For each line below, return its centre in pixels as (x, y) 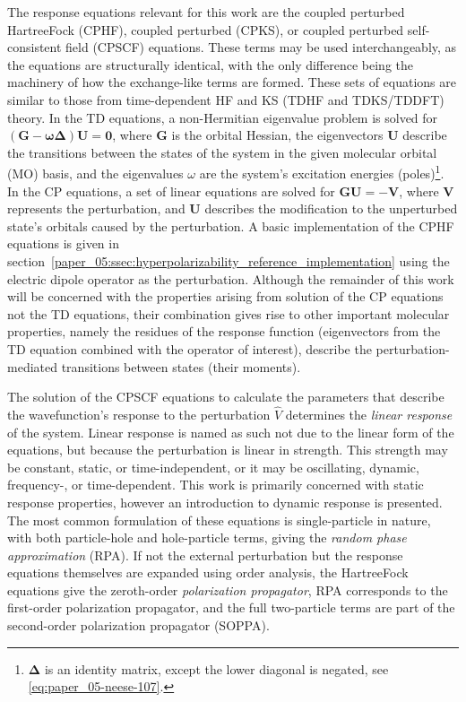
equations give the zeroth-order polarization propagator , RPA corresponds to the (228, 589)
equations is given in (63, 243)
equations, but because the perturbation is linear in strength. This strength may (228, 450)
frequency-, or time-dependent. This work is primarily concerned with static (216, 485)
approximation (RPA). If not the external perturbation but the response (205, 555)
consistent (35, 47)
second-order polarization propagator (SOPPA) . (138, 625)
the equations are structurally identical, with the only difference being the (210, 64)
